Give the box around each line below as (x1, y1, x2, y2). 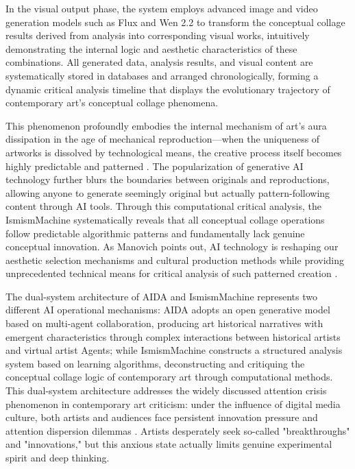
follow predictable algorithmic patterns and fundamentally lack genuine (5, 226, 305, 240)
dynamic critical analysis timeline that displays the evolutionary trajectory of (5, 82, 330, 96)
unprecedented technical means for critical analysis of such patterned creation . (5, 266, 338, 280)
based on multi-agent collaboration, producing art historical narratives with (5, 316, 323, 330)
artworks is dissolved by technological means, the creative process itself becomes (5, 145, 342, 159)
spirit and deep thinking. (5, 450, 110, 464)
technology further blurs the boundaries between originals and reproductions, (5, 172, 330, 187)
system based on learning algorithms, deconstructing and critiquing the (5, 356, 305, 370)
